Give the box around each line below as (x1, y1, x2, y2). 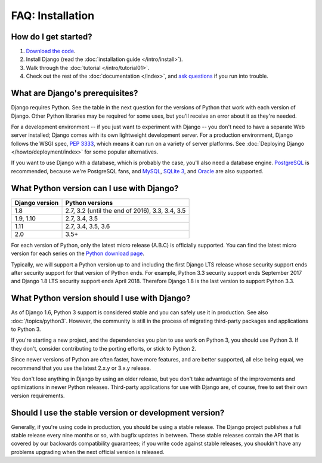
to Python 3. (11, 326, 41, 333)
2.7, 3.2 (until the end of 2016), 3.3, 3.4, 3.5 (65, 206, 186, 214)
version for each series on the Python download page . (11, 250, 145, 257)
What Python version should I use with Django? (11, 293, 191, 303)
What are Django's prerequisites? (11, 88, 138, 99)
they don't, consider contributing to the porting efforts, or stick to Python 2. (11, 345, 197, 352)
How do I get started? (11, 32, 92, 42)
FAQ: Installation (11, 9, 95, 22)
